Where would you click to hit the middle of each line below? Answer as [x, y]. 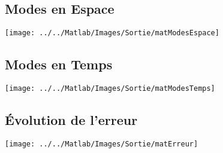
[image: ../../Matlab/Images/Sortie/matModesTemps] [110, 89]
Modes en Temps [59, 64]
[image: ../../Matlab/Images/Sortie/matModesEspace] [112, 33]
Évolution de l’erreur [71, 120]
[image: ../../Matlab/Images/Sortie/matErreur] [102, 144]
